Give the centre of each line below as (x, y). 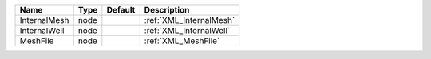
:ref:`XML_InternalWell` (187, 30)
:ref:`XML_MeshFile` (182, 41)
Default (121, 10)
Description (167, 10)
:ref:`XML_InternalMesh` (190, 20)
